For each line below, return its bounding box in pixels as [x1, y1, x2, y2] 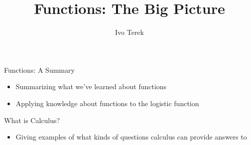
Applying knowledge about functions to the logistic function [15, 98, 199, 108]
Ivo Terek [115, 27, 144, 37]
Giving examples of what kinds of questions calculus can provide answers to [15, 132, 247, 142]
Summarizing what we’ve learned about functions [15, 81, 167, 92]
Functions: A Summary [4, 64, 75, 75]
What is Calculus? [4, 115, 60, 125]
